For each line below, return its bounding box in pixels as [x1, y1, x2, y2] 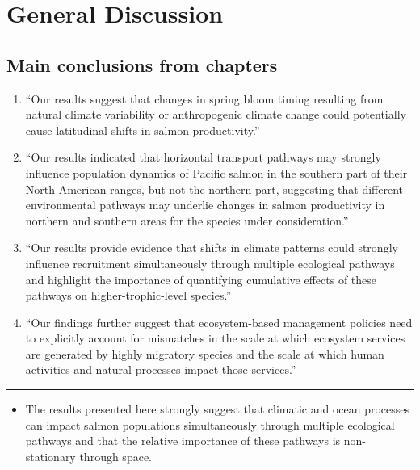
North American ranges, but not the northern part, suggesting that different [25, 180, 404, 197]
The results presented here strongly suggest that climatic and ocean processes [25, 401, 410, 418]
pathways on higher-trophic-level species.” [25, 287, 232, 304]
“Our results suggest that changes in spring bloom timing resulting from [25, 90, 384, 107]
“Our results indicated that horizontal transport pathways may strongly [25, 149, 381, 166]
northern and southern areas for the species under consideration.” [25, 212, 349, 229]
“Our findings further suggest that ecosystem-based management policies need [25, 313, 413, 330]
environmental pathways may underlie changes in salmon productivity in [25, 196, 385, 213]
